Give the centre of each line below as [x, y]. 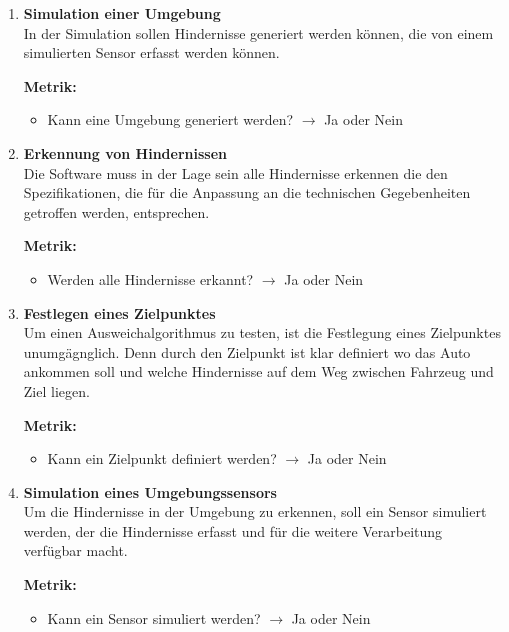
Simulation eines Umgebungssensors [150, 491]
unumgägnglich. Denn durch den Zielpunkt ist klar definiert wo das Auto [247, 351]
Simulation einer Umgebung [122, 13]
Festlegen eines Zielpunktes [119, 312]
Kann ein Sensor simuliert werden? [154, 617]
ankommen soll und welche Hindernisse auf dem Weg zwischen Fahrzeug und [258, 371]
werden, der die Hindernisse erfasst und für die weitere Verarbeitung [233, 530]
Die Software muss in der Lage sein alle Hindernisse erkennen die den [235, 172]
